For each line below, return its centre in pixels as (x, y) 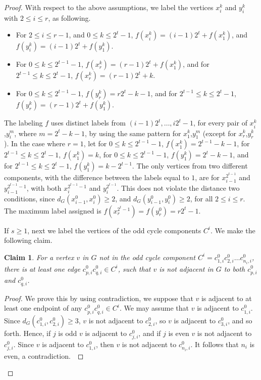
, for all (201, 198)
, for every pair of (220, 123)
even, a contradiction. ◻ (44, 355)
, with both (44, 187)
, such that (134, 268)
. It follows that (215, 344)
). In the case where (35, 143)
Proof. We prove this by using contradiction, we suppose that (99, 298)
